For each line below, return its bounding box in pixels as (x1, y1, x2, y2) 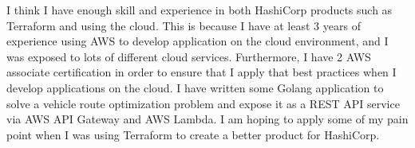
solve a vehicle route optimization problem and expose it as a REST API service (6, 95, 400, 111)
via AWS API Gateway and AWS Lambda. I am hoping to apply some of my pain (6, 111, 409, 127)
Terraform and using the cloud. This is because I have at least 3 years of (6, 17, 361, 33)
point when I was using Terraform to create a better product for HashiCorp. (6, 126, 380, 142)
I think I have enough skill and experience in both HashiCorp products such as (6, 2, 393, 18)
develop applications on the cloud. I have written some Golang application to (6, 79, 384, 95)
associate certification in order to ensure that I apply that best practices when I (6, 64, 397, 80)
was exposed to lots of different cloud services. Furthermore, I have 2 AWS (6, 48, 371, 64)
